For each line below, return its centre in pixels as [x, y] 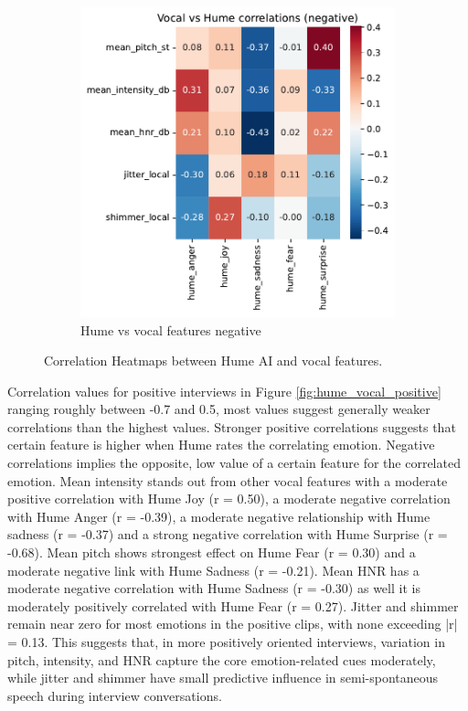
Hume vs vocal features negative [171, 329]
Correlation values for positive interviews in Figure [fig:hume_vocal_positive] [224, 391]
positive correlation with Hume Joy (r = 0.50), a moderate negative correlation [229, 499]
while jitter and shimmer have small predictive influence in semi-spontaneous [223, 678]
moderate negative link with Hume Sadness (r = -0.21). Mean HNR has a [213, 570]
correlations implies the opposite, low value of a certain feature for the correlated [234, 463]
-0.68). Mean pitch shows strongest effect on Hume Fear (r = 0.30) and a [212, 552]
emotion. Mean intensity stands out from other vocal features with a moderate [228, 480]
